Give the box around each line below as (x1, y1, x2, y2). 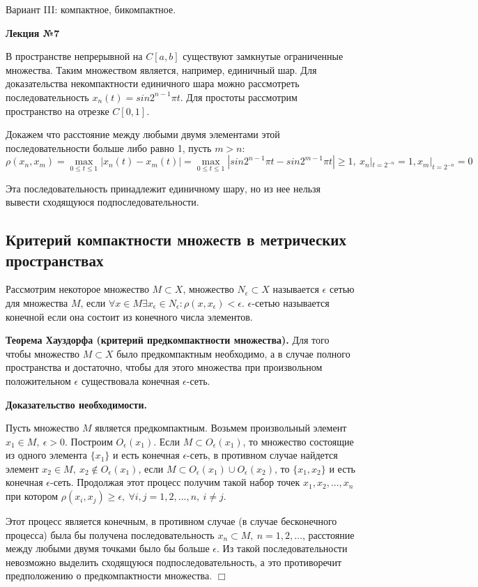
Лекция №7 (6, 25, 60, 40)
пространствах (6, 249, 104, 270)
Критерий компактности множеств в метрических (6, 229, 346, 250)
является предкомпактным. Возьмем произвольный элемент (95, 420, 347, 435)
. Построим (65, 434, 113, 448)
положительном (6, 373, 71, 388)
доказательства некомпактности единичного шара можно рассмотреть (6, 76, 300, 91)
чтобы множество (6, 346, 80, 360)
